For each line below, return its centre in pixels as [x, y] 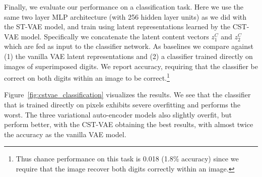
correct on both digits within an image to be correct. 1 [87, 77]
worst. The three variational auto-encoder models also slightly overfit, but [118, 114]
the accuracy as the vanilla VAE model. [65, 134]
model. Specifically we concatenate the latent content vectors [115, 36]
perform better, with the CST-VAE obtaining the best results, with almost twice [129, 124]
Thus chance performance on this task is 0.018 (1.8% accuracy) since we [127, 159]
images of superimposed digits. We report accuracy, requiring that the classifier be [131, 66]
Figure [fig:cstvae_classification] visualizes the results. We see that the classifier [127, 95]
